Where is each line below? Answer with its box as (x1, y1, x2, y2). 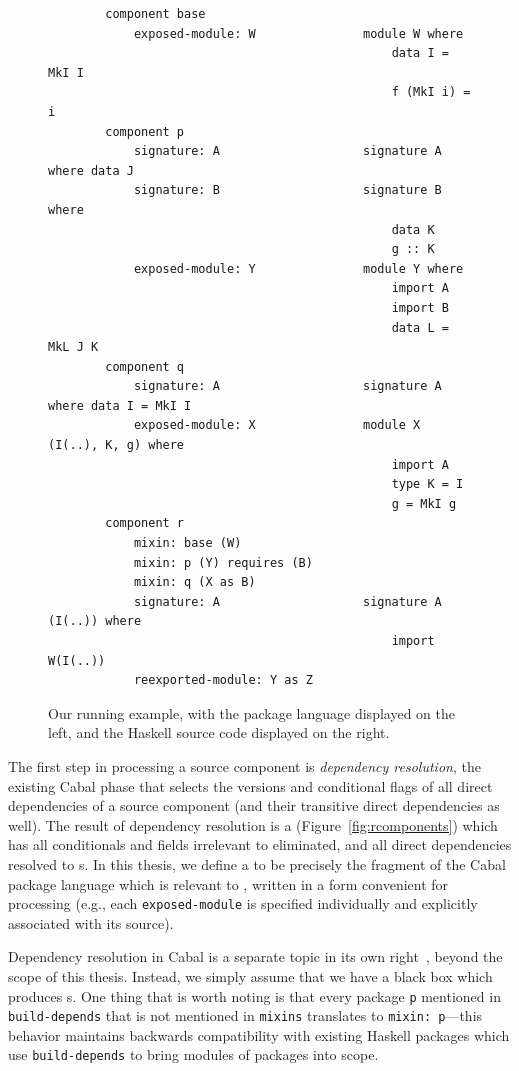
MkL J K (48, 340, 99, 355)
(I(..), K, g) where (48, 438, 185, 453)
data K (391, 222, 435, 237)
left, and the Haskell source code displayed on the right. (48, 722, 390, 743)
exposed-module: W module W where (133, 26, 464, 41)
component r (105, 516, 185, 531)
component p (105, 124, 185, 139)
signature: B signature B (133, 183, 442, 198)
